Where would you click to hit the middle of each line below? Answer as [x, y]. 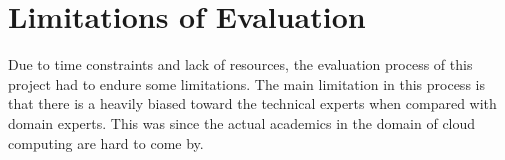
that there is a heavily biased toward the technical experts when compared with [252, 103]
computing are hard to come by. [106, 142]
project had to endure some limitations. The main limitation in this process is [246, 83]
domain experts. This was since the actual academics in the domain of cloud [242, 122]
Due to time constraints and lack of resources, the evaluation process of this [240, 64]
